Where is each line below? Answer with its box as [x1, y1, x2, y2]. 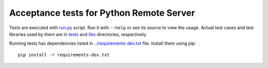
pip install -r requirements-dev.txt [18, 52, 110, 58]
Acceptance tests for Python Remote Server [9, 7, 196, 18]
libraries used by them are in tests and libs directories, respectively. [9, 31, 147, 37]
